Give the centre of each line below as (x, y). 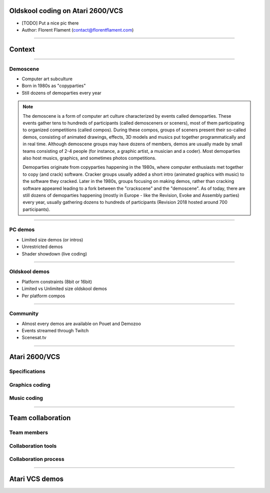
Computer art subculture (47, 79)
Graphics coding (30, 385)
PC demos (22, 229)
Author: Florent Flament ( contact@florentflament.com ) (78, 30)
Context (22, 49)
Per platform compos (43, 296)
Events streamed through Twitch (55, 331)
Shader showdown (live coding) (54, 254)
